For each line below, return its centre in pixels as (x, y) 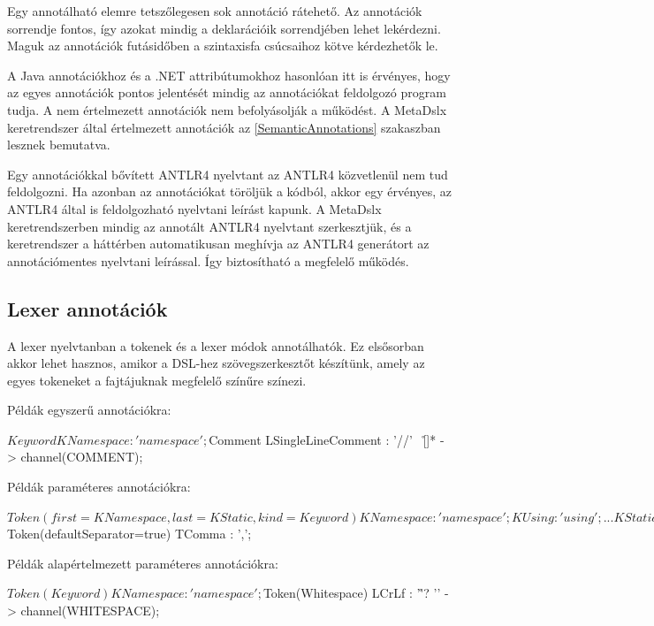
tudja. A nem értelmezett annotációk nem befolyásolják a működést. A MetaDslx (227, 109)
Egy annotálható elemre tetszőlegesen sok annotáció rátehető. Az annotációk (215, 11)
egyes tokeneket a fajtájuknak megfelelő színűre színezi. (157, 380)
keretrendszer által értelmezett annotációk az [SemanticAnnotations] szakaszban (224, 127)
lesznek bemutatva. (59, 145)
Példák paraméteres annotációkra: (99, 487)
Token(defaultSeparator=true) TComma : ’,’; (129, 534)
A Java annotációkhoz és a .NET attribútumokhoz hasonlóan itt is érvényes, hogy (229, 75)
